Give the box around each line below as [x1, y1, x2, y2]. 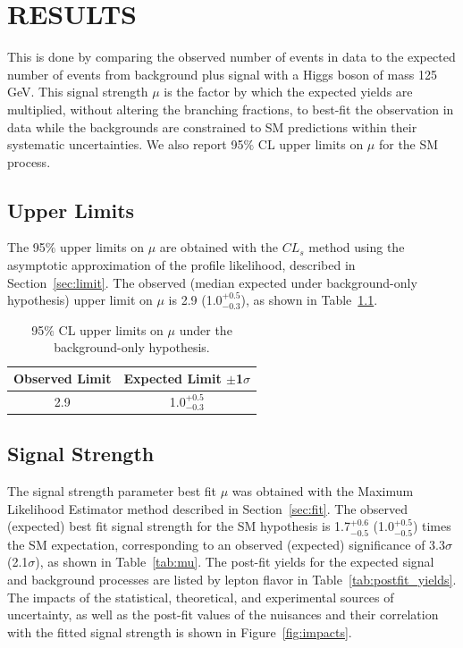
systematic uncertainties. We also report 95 [7, 135, 244, 154]
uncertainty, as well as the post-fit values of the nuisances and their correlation [7, 605, 439, 624]
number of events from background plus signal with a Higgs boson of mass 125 [7, 64, 437, 83]
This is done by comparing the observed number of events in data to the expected [7, 47, 456, 66]
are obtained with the [159, 238, 279, 257]
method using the [308, 238, 405, 257]
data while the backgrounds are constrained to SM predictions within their [7, 117, 417, 136]
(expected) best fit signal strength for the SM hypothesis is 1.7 [7, 517, 350, 535]
